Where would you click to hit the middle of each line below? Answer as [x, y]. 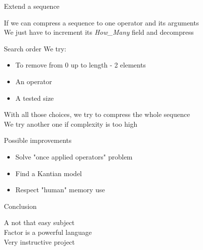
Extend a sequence [32, 6]
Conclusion [20, 206]
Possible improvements [38, 140]
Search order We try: [35, 48]
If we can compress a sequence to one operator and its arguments [101, 22]
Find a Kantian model [49, 173]
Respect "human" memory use [60, 190]
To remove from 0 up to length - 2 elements [81, 65]
